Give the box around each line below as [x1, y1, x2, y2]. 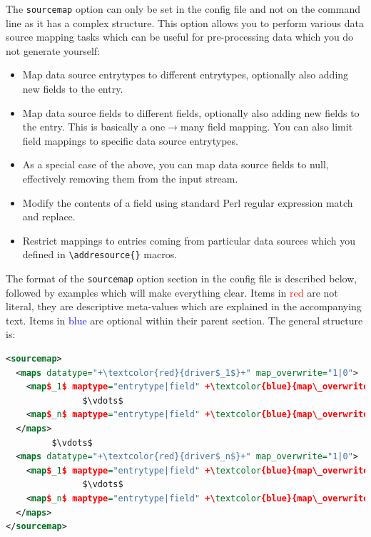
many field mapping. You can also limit [180, 119, 353, 134]
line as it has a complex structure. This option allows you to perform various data [6, 15, 364, 30]
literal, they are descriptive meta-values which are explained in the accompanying [6, 299, 362, 314]
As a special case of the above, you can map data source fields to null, [22, 157, 329, 172]
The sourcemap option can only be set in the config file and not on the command [6, 1, 360, 16]
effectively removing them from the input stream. [22, 171, 238, 185]
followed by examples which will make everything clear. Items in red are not [6, 285, 338, 300]
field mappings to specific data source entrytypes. [22, 133, 238, 148]
